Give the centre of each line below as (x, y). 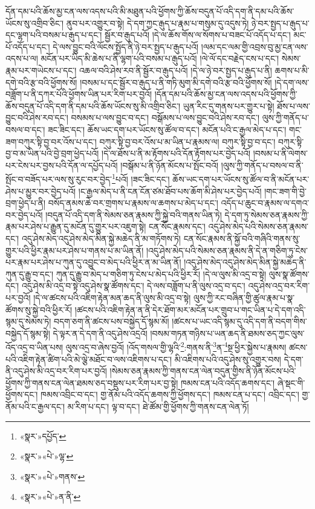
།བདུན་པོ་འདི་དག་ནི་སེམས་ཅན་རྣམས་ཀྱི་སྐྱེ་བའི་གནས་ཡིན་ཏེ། (134, 214)
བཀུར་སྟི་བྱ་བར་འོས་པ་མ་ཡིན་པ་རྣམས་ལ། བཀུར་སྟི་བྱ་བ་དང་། (187, 141)
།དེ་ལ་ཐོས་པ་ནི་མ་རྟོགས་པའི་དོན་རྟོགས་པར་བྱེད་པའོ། (176, 153)
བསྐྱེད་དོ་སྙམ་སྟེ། (28, 333)
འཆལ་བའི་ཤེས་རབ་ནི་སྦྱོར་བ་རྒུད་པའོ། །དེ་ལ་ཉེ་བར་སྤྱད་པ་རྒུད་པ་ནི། (176, 70)
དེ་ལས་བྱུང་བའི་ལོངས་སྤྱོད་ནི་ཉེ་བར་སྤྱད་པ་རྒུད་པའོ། (126, 46)
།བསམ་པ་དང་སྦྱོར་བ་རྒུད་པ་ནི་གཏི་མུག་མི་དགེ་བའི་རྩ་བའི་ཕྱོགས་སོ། (176, 82)
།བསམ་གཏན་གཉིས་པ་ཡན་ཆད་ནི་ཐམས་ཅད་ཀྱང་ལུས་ (227, 333)
